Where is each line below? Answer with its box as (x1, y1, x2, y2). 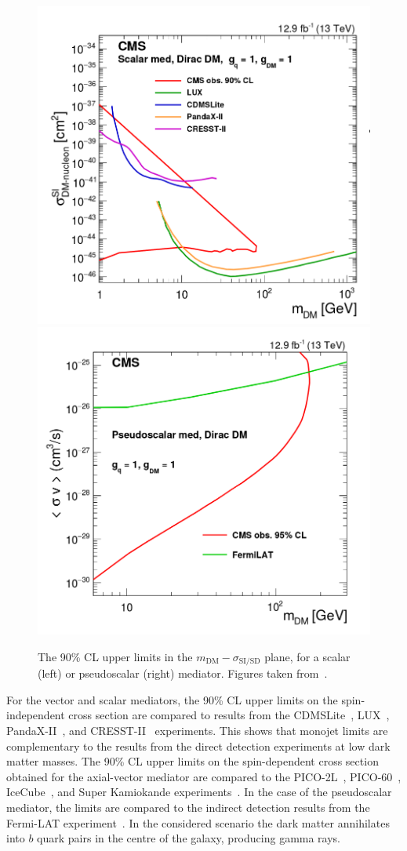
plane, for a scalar (264, 648, 351, 664)
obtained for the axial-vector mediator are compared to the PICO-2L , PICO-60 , (6, 768, 402, 784)
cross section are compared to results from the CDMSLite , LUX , (68, 707, 390, 723)
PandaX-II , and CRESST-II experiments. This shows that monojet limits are (6, 722, 388, 738)
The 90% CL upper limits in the (38, 648, 193, 664)
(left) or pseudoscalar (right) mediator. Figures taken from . (38, 665, 328, 682)
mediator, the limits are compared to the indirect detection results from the (6, 798, 370, 815)
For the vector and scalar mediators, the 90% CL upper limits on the (6, 691, 338, 707)
